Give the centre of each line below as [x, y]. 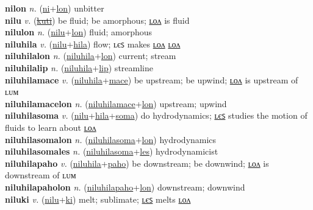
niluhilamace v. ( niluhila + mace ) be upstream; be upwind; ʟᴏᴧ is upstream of [152, 79]
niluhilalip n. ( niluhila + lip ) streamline [79, 67]
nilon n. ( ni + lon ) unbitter [55, 8]
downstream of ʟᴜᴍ [41, 175]
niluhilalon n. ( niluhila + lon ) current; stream [91, 56]
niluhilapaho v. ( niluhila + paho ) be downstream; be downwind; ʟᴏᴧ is [137, 163]
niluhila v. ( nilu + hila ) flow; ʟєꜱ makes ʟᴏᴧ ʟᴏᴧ [93, 44]
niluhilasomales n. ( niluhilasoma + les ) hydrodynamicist [112, 151]
